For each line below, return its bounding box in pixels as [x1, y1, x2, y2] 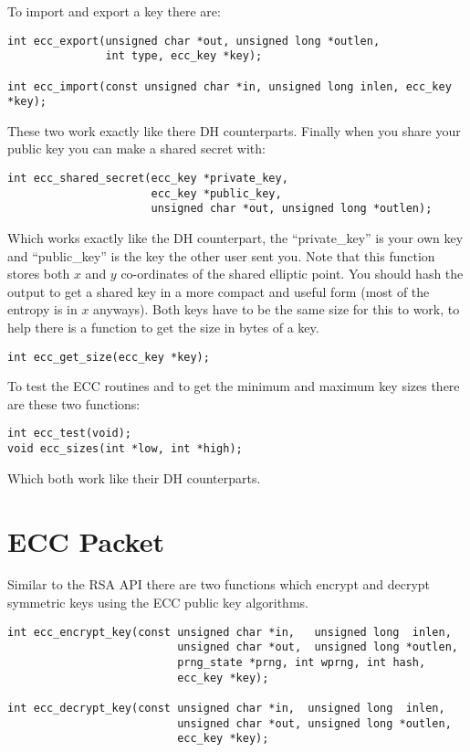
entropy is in [7, 300, 78, 319]
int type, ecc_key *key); [105, 49, 263, 63]
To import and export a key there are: [7, 2, 221, 20]
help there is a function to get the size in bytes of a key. [7, 318, 319, 336]
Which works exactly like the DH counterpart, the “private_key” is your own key [7, 228, 464, 248]
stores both [7, 264, 70, 283]
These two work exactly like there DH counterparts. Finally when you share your [7, 121, 461, 140]
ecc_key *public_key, [151, 186, 282, 200]
